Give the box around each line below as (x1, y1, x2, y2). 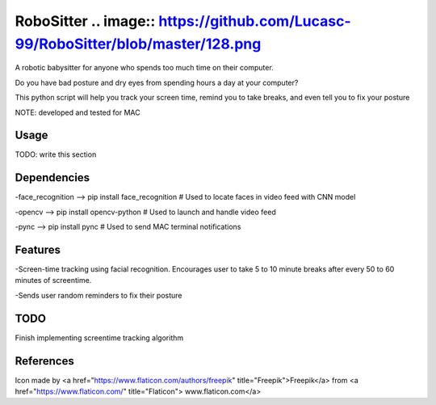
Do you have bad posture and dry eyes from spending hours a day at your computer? (15, 78, 299, 87)
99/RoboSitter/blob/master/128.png (15, 35, 262, 53)
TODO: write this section (15, 150, 97, 159)
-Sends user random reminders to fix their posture (15, 290, 182, 300)
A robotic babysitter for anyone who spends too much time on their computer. (15, 63, 274, 73)
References (15, 354, 74, 368)
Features (15, 243, 61, 256)
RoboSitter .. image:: (15, 12, 156, 30)
